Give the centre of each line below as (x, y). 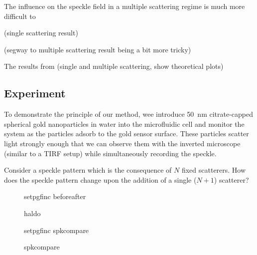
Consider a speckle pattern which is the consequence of (88, 170)
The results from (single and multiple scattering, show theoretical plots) (114, 66)
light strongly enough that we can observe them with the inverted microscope (122, 143)
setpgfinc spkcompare (57, 230)
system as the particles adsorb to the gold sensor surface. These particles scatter (127, 133)
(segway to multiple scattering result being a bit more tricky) (98, 49)
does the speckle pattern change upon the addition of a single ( (100, 179)
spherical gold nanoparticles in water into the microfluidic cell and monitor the (124, 124)
